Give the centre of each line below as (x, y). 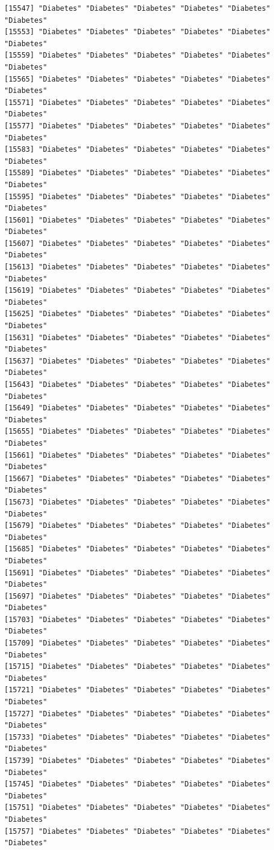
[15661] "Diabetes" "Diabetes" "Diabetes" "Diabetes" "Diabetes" (137, 455)
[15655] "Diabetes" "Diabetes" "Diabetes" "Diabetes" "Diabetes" (137, 432)
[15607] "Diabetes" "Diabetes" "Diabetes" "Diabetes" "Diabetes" (137, 243)
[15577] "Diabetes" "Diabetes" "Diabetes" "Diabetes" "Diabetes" (137, 126)
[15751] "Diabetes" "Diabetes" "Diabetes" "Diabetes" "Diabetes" (137, 808)
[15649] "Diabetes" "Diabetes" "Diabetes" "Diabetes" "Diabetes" (137, 408)
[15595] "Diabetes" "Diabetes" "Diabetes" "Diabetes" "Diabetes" (137, 196)
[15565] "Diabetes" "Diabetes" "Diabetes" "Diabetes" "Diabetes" (137, 79)
